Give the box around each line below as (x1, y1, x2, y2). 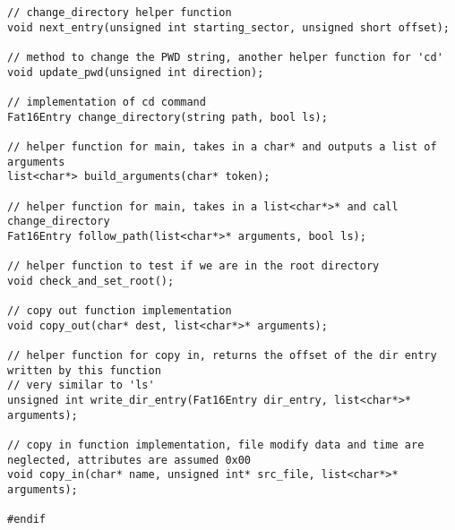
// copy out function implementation (7, 304, 232, 318)
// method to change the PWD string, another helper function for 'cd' (7, 50, 443, 64)
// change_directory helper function (7, 6, 232, 19)
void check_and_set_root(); (7, 274, 175, 287)
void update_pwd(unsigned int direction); (7, 65, 264, 79)
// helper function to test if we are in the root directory (7, 260, 380, 273)
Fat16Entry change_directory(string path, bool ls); (7, 110, 328, 124)
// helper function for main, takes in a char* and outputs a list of (7, 140, 437, 153)
